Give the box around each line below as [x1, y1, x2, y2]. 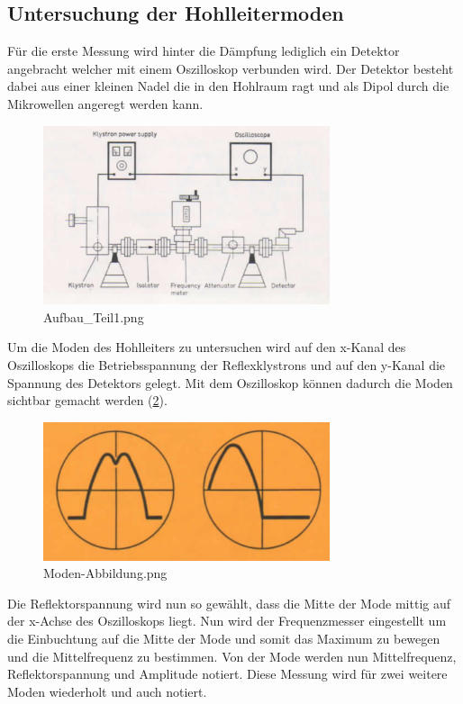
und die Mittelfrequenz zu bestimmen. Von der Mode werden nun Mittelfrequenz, [7, 646, 457, 665]
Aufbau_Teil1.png [43, 307, 144, 326]
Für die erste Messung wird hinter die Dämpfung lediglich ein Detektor [7, 41, 400, 60]
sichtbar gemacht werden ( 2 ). [7, 391, 168, 410]
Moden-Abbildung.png [43, 564, 168, 582]
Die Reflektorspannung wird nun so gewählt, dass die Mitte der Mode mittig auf [7, 593, 450, 612]
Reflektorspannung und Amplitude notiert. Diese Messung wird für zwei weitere [7, 664, 448, 683]
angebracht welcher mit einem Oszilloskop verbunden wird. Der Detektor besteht [7, 59, 454, 77]
